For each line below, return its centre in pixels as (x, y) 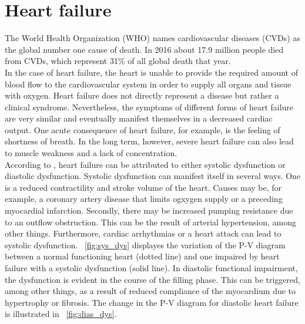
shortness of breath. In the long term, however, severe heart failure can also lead (149, 141)
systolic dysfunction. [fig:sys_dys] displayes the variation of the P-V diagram (145, 244)
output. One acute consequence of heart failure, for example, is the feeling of (143, 129)
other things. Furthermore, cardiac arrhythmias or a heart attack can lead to (143, 233)
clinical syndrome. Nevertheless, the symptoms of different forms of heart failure (149, 107)
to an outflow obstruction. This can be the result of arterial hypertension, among (150, 222)
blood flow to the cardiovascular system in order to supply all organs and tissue (148, 84)
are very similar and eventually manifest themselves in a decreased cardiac (139, 118)
